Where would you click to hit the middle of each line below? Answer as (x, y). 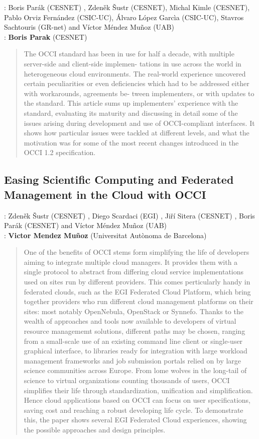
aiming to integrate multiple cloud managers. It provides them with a (131, 262)
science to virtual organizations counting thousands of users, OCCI (127, 380)
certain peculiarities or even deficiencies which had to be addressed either (137, 83)
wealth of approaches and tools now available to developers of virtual (130, 321)
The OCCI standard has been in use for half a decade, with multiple (129, 54)
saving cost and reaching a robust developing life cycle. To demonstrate (134, 410)
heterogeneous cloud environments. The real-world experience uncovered (135, 73)
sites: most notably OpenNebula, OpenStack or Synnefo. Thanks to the (134, 311)
